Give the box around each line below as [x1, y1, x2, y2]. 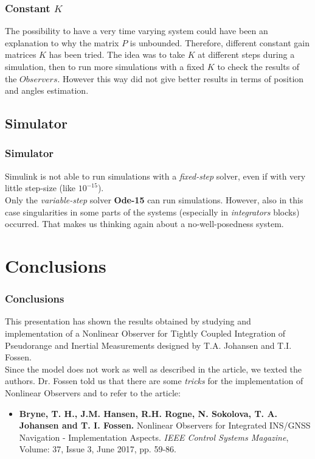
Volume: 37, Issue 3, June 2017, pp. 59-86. [19, 443, 176, 455]
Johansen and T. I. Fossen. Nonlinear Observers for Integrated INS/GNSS [19, 419, 311, 432]
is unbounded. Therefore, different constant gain [130, 36, 310, 49]
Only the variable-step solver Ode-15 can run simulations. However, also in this [5, 193, 303, 206]
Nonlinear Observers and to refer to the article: [5, 386, 181, 399]
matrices [5, 48, 36, 61]
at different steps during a [198, 48, 295, 61]
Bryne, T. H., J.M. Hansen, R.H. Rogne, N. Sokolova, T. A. [19, 407, 278, 419]
